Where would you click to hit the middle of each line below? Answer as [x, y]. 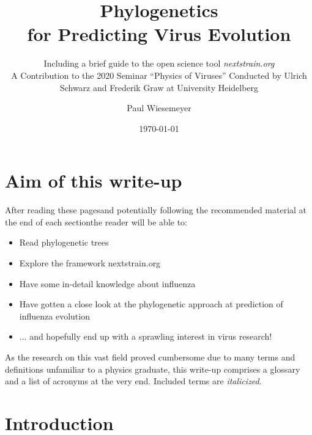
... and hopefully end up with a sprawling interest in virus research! [146, 336]
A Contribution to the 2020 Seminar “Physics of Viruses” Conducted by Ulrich [159, 75]
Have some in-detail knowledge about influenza [107, 283]
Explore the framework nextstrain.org [90, 263]
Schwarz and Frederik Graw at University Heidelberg [159, 87]
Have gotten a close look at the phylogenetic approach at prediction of [151, 304]
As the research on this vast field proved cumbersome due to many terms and [150, 356]
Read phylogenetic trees [64, 242]
